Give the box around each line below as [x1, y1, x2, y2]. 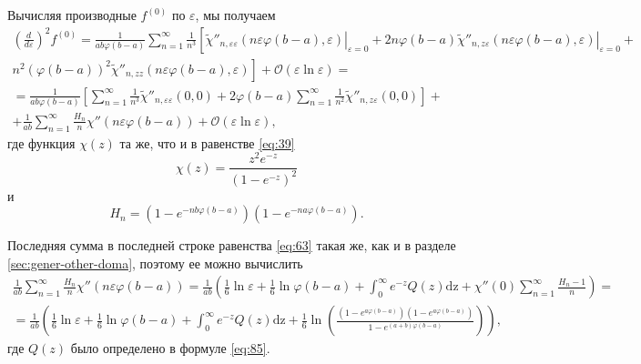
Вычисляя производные [7, 5, 137, 24]
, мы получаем [195, 5, 276, 24]
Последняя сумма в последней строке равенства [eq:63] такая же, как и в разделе [7, 236, 456, 255]
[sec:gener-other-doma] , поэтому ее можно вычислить [7, 253, 303, 272]
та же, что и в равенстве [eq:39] [119, 133, 295, 152]
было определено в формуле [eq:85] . [70, 339, 270, 358]
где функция [7, 133, 76, 152]
